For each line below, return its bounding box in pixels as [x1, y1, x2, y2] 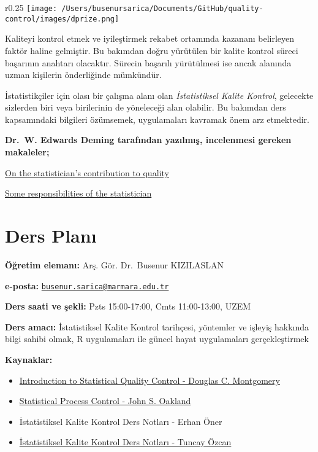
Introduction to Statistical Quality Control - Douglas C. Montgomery [19, 373, 280, 386]
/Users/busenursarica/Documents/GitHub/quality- [61, 4, 263, 13]
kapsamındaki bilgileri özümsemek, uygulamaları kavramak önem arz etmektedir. [5, 112, 309, 125]
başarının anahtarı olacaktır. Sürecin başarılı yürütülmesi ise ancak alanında [5, 56, 292, 69]
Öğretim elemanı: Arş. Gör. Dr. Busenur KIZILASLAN [5, 258, 224, 271]
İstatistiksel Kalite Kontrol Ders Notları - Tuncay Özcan [19, 435, 232, 448]
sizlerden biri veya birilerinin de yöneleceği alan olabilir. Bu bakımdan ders [5, 101, 286, 114]
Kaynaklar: [5, 353, 53, 365]
